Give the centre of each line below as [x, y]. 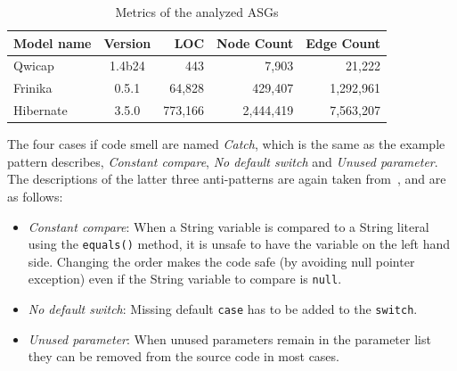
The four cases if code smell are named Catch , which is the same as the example [226, 144]
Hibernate [41, 110]
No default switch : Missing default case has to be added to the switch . [223, 309]
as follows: [35, 196]
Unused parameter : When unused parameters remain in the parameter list [229, 338]
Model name [53, 42]
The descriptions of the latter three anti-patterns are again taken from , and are [227, 179]
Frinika [33, 88]
